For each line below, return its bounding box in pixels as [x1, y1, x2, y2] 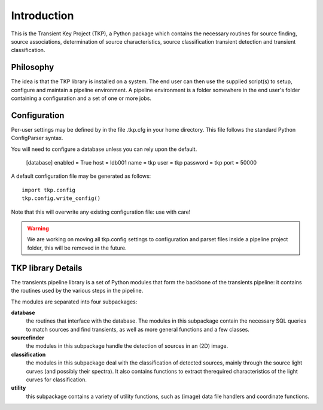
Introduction [11, 9, 74, 22]
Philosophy [11, 62, 54, 72]
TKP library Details [11, 263, 83, 273]
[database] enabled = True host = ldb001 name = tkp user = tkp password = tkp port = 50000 [26, 159, 257, 166]
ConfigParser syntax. [11, 135, 63, 142]
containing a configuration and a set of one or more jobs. [11, 95, 152, 102]
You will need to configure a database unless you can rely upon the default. [11, 145, 197, 153]
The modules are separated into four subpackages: [11, 298, 138, 305]
